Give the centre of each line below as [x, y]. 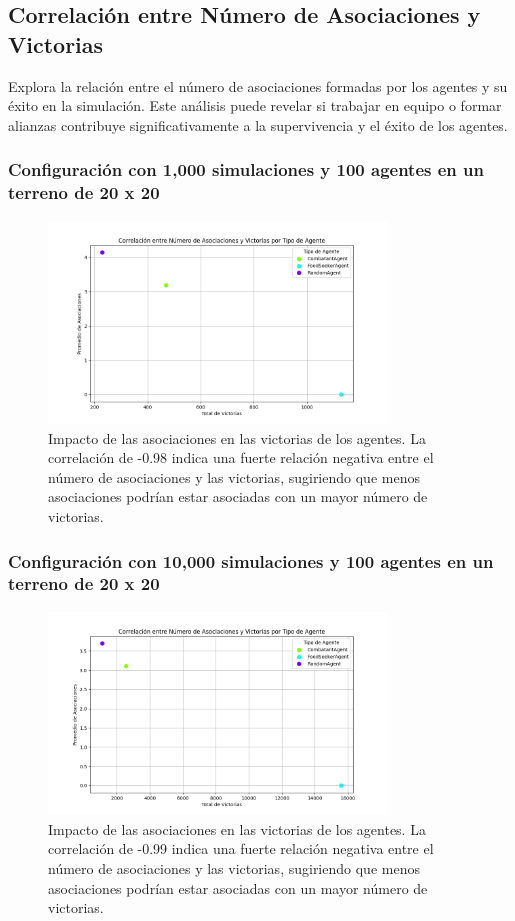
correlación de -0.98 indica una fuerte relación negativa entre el [241, 457]
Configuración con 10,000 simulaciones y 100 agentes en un [251, 560]
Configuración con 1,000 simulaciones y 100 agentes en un [246, 169]
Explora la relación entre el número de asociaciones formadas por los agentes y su [258, 85]
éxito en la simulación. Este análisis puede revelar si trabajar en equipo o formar [255, 105]
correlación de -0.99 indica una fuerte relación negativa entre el [241, 848]
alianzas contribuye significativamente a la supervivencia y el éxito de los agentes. [258, 124]
